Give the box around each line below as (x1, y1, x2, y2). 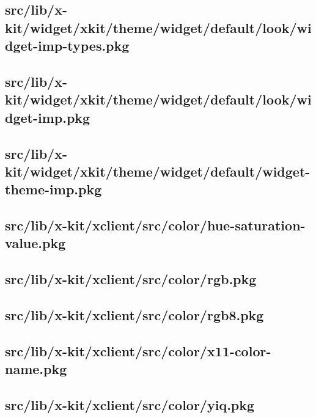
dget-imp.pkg (5, 108, 90, 127)
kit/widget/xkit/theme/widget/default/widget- (5, 161, 310, 180)
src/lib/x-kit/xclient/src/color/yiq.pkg (5, 395, 255, 414)
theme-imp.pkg (5, 180, 102, 199)
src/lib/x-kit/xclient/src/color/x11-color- (5, 341, 271, 360)
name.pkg (5, 359, 67, 378)
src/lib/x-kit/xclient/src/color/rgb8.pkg (5, 306, 264, 324)
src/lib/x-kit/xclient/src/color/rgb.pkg (5, 269, 257, 288)
